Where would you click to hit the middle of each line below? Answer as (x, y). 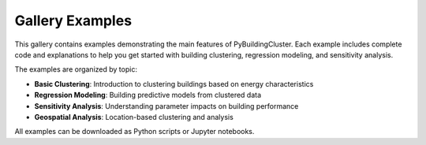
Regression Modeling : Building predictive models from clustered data (148, 95)
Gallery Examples (73, 20)
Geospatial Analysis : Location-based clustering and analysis (134, 117)
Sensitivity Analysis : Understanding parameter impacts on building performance (166, 106)
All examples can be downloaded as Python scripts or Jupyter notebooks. (135, 132)
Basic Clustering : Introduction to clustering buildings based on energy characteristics (174, 84)
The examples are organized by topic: (76, 69)
